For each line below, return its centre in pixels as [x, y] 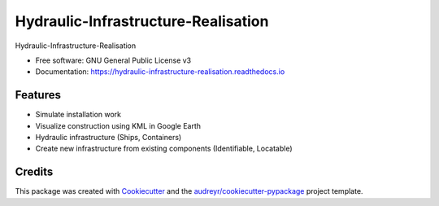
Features [38, 95]
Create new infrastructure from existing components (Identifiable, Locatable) [164, 149]
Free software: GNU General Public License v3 [113, 60]
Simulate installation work [78, 115]
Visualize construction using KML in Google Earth [118, 125]
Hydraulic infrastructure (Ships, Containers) [109, 138]
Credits [34, 172]
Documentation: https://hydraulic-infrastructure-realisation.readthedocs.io [160, 72]
